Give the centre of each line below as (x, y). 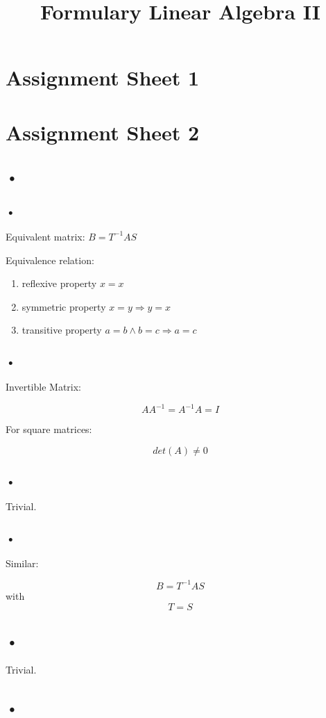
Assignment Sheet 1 (103, 77)
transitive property (62, 330)
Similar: (22, 563)
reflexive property (59, 283)
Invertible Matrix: (43, 387)
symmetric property (64, 306)
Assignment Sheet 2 (103, 132)
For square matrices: (49, 429)
